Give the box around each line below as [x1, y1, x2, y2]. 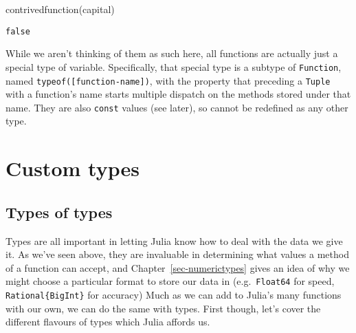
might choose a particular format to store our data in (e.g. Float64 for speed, [5, 274, 335, 288]
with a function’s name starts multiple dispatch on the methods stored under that [5, 87, 351, 101]
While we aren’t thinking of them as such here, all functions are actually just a [5, 46, 338, 61]
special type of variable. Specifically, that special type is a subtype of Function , [5, 59, 342, 74]
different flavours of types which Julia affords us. [5, 314, 210, 329]
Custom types [5, 154, 140, 182]
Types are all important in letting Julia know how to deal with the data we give [5, 233, 343, 248]
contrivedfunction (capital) [5, 2, 115, 16]
